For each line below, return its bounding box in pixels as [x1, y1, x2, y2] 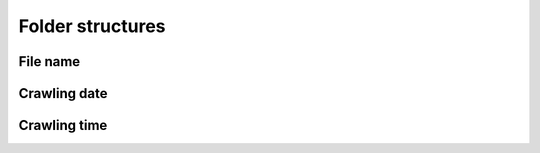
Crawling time [18, 117, 108, 134]
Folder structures [18, 15, 166, 37]
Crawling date [18, 85, 108, 102]
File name [18, 53, 81, 70]
